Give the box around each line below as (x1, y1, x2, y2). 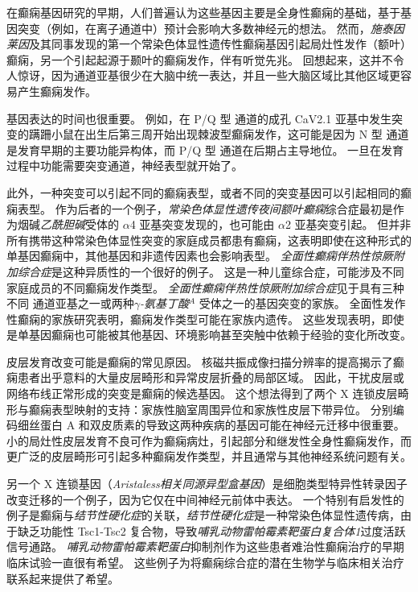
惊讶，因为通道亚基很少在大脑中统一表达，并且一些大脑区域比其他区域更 (17, 67, 400, 84)
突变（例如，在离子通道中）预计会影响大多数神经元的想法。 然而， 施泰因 (17, 19, 404, 36)
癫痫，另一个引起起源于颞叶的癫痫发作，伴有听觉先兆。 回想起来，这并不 (6, 51, 393, 68)
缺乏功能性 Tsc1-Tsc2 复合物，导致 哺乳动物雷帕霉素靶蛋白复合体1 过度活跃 (17, 522, 406, 539)
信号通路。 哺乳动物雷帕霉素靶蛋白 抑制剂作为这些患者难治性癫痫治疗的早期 (6, 538, 404, 555)
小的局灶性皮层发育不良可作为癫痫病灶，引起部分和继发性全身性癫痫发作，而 (6, 432, 412, 449)
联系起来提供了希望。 (6, 569, 119, 586)
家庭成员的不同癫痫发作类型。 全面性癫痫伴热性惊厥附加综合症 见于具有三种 (6, 279, 404, 296)
